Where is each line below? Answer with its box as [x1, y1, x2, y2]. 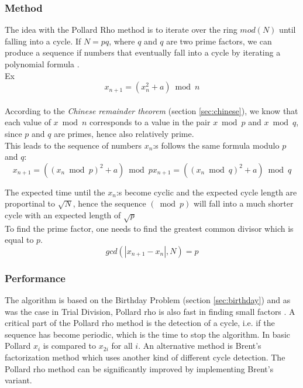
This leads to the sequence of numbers [5, 139, 142, 151]
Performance [5, 270, 66, 285]
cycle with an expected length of [5, 208, 121, 221]
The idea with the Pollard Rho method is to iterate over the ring [5, 23, 237, 36]
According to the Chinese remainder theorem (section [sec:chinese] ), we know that [5, 104, 298, 116]
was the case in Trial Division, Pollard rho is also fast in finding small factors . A [5, 305, 295, 317]
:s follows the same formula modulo [153, 139, 280, 151]
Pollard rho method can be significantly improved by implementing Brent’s [5, 362, 274, 375]
